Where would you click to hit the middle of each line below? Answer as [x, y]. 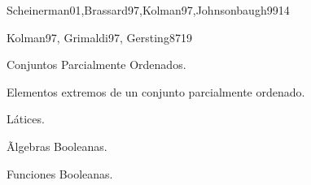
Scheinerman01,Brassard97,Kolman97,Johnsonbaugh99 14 [148, 10]
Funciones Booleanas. [60, 173]
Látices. [26, 119]
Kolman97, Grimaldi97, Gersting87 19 [99, 37]
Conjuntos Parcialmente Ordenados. [96, 65]
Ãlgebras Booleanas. [57, 146]
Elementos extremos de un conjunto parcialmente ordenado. [156, 91]
